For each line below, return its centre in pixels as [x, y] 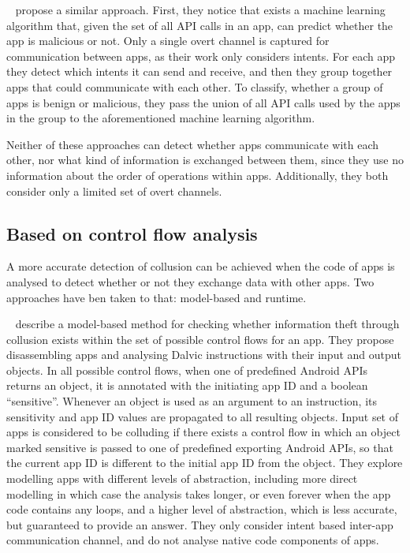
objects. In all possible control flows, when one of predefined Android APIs [187, 370]
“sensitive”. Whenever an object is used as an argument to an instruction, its [192, 401]
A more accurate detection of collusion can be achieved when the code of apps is [201, 266]
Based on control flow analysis [132, 233]
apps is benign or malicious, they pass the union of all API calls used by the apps [203, 102]
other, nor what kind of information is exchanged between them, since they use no [205, 160]
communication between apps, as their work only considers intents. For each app [201, 56]
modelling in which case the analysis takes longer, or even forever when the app [199, 493]
